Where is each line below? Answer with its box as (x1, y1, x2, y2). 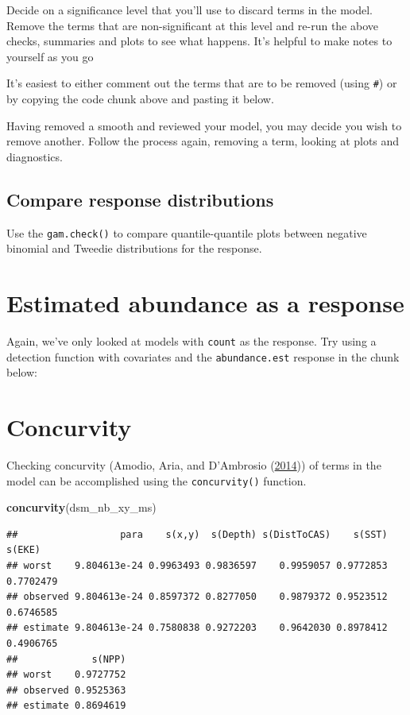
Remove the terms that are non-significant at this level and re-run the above (6, 17, 378, 33)
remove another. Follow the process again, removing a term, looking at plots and (6, 133, 400, 149)
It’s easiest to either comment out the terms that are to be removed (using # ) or (6, 75, 397, 91)
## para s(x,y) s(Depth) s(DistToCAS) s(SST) (6, 528, 388, 540)
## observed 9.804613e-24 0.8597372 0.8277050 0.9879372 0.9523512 (6, 591, 388, 603)
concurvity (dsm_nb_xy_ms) (6, 499, 157, 516)
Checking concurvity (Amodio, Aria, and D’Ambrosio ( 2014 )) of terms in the (6, 457, 381, 473)
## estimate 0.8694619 (6, 700, 126, 712)
